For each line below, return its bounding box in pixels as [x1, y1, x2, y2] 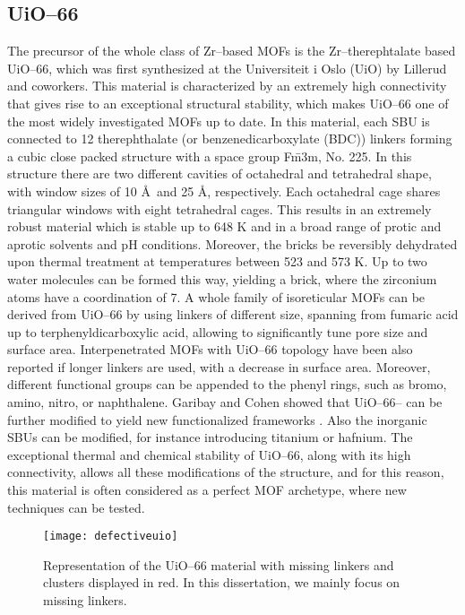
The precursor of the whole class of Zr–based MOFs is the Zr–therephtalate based [7, 41, 456, 60]
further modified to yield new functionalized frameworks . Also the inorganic [7, 410, 427, 429]
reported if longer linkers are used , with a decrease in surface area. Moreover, [7, 357, 431, 376]
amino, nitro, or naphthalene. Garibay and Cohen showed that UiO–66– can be [7, 393, 443, 411]
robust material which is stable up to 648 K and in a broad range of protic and [7, 217, 442, 236]
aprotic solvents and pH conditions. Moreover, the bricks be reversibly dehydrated [7, 234, 458, 253]
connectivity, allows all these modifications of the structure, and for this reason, [7, 463, 444, 481]
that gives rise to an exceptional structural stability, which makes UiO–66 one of [7, 93, 449, 112]
